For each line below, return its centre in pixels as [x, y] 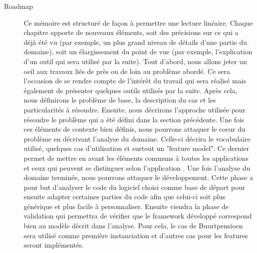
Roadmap [19, 6]
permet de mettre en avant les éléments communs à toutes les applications [136, 158]
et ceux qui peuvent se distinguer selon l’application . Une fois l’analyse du [137, 167]
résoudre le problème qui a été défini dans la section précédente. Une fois [134, 119]
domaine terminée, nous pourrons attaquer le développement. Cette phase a [138, 177]
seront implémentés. [54, 245]
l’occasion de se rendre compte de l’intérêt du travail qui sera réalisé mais [135, 81]
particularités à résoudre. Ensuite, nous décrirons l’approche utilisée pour [135, 109]
